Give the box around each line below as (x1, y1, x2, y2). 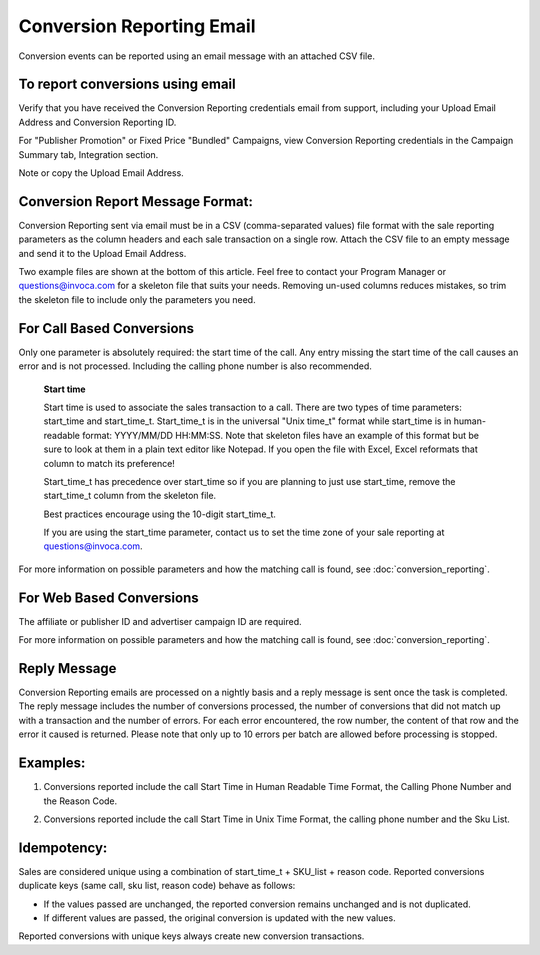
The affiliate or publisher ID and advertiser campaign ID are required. (18, 615, 302, 627)
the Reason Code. (43, 795, 118, 807)
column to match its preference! (43, 457, 175, 469)
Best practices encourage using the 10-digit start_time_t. (43, 508, 277, 520)
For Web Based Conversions (18, 589, 199, 606)
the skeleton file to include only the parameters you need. (18, 293, 256, 305)
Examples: (18, 755, 86, 772)
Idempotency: (18, 839, 108, 856)
